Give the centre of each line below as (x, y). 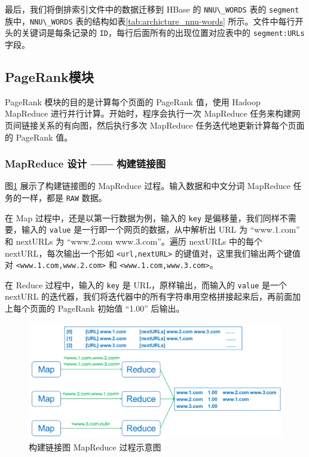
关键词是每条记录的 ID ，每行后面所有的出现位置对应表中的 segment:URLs (163, 33)
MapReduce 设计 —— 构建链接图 (85, 164)
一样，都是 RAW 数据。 (64, 197)
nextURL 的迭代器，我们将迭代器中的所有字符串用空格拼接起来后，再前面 (149, 296)
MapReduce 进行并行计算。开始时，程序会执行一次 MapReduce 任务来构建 (149, 113)
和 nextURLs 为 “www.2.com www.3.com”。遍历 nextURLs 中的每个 (134, 241)
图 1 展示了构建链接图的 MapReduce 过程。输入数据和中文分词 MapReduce (148, 186)
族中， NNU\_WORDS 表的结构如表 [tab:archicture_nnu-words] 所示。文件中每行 (150, 21)
